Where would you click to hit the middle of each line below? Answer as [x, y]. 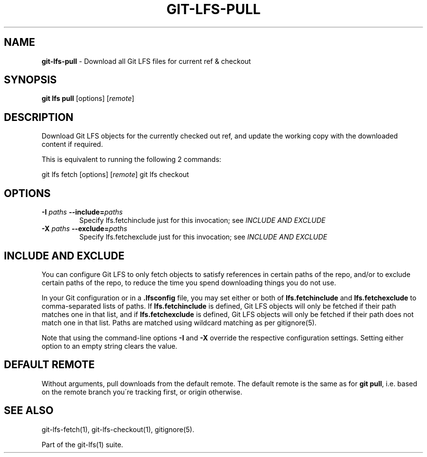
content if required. [72, 144]
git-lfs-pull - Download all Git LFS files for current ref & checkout [146, 61]
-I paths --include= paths [82, 212]
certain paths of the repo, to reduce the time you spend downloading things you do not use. [189, 282]
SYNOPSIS [30, 80]
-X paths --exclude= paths [84, 229]
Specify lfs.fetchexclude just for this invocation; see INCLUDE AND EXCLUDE [203, 237]
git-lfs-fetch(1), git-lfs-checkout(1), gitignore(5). [118, 429]
